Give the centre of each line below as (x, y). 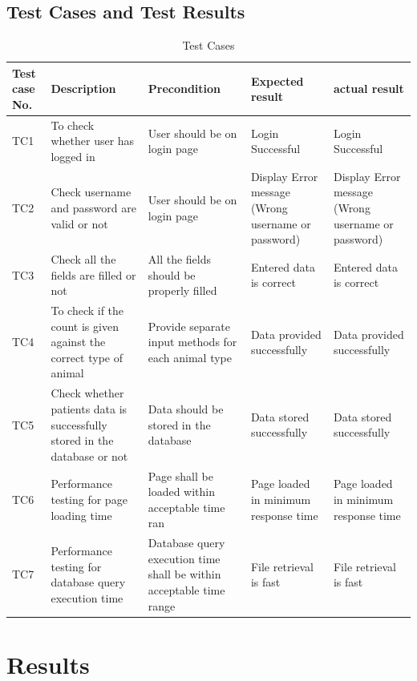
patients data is (89, 408)
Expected (277, 81)
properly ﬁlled (182, 290)
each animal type (190, 357)
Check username (91, 192)
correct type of (87, 357)
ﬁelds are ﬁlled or (93, 274)
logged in (73, 157)
